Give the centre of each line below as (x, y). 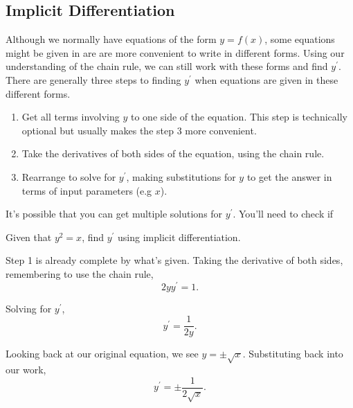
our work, (26, 370)
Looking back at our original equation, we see (102, 354)
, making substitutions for (181, 176)
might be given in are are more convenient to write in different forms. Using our (175, 52)
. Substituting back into (293, 354)
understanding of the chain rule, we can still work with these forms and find (167, 66)
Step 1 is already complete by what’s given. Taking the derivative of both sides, (174, 260)
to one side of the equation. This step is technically (239, 117)
